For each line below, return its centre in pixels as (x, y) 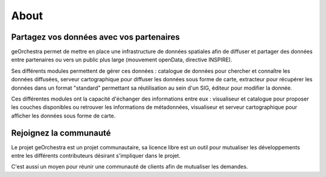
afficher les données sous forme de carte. (63, 116)
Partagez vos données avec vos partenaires (96, 37)
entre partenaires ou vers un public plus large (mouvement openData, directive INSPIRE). (122, 60)
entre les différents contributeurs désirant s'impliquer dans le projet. (96, 156)
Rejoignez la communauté (61, 133)
